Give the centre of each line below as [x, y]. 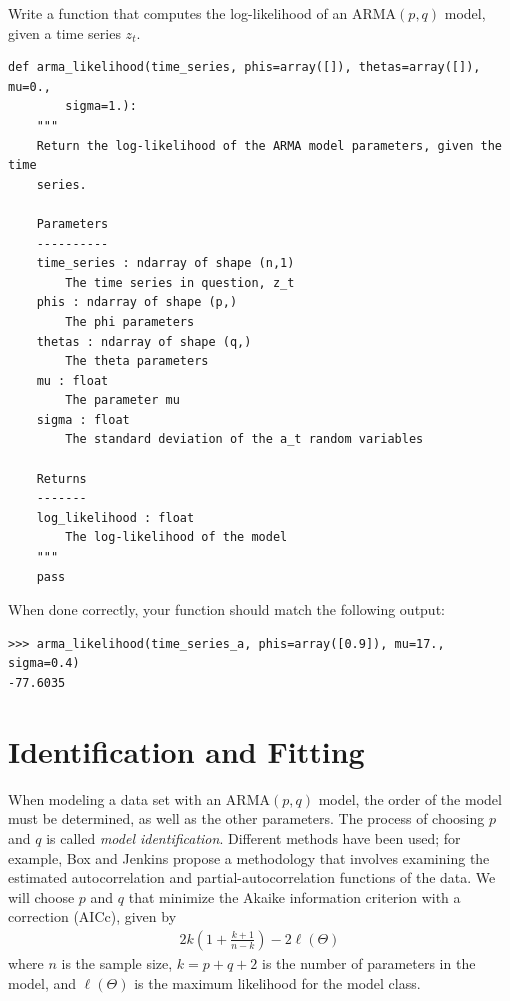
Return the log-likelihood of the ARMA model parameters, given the [269, 145]
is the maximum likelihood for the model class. [277, 982]
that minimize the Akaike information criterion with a [294, 896]
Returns [61, 478]
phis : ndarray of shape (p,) [137, 302]
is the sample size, [117, 962]
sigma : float [83, 419]
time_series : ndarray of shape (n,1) [165, 263]
